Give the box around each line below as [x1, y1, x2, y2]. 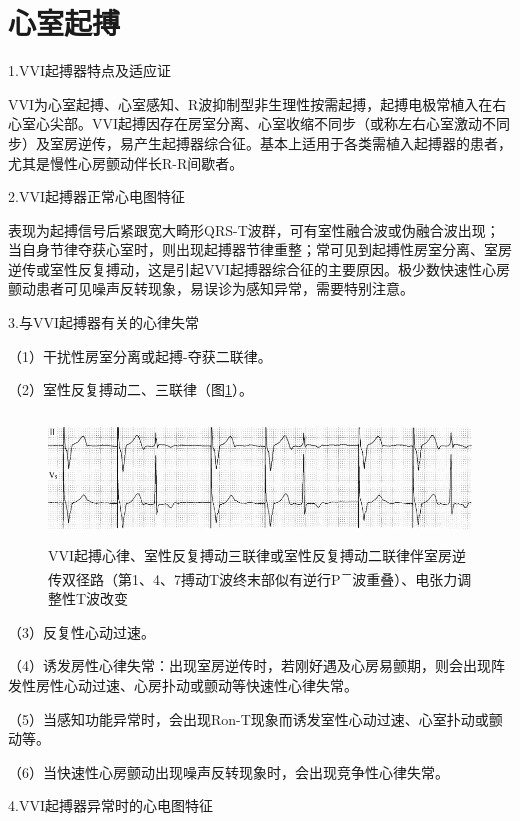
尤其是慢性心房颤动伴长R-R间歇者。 [8, 152, 244, 173]
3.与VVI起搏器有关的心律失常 [8, 312, 199, 333]
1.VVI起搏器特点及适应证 [8, 60, 171, 81]
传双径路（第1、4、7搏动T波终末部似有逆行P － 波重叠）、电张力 [48, 566, 458, 589]
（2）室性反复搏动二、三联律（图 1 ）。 [8, 379, 253, 400]
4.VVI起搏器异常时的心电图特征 [8, 795, 213, 816]
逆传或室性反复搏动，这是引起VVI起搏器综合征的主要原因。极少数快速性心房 [8, 258, 511, 279]
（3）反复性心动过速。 [8, 621, 155, 642]
